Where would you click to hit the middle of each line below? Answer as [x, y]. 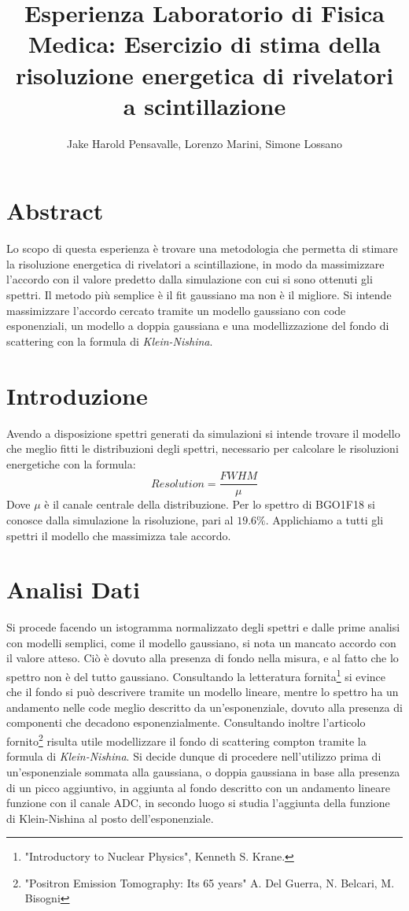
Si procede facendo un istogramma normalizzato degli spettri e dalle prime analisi [203, 627]
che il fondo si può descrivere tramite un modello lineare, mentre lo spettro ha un [203, 692]
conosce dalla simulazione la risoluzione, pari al [120, 519]
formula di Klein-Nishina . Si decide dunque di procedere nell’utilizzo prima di [194, 756]
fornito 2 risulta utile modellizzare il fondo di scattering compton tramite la [186, 740]
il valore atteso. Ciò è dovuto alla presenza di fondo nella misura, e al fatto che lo [203, 658]
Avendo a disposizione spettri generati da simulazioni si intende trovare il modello [203, 433]
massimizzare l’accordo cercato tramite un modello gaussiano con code [176, 310]
